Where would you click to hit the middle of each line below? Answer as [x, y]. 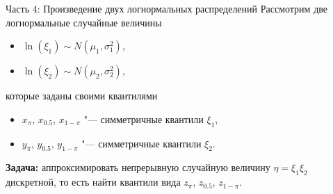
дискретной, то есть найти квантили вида [93, 182]
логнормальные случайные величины [84, 22]
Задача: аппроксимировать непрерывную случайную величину [138, 167]
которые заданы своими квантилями [82, 96]
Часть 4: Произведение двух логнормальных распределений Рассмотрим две [166, 8]
